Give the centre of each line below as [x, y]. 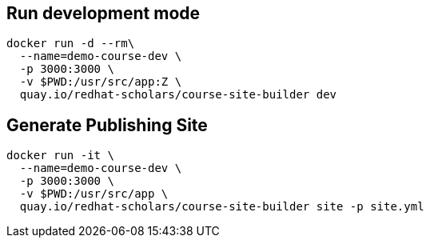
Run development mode [104, 13]
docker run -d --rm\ [71, 44]
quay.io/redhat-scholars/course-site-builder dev [178, 95]
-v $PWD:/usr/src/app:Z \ [101, 82]
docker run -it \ [60, 156]
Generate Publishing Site [107, 125]
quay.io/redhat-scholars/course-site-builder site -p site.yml [222, 207]
